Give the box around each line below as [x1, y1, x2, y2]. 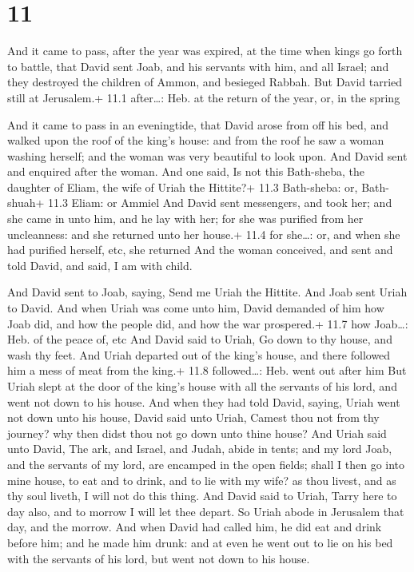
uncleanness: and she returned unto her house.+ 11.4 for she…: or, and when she [7, 225, 400, 242]
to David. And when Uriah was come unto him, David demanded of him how [7, 300, 384, 316]
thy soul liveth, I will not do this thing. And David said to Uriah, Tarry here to [7, 487, 397, 504]
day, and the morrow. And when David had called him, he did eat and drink [7, 518, 382, 535]
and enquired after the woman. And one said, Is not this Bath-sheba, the [7, 163, 365, 180]
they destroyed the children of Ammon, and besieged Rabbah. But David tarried [7, 73, 403, 90]
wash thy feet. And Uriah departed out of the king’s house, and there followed [7, 346, 391, 363]
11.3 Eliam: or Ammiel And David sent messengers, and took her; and [48, 194, 392, 211]
